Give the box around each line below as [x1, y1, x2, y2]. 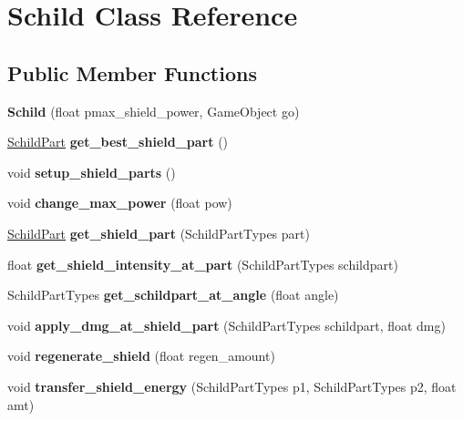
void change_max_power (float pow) [7, 193, 232, 212]
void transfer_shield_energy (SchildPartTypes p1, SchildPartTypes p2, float [7, 376, 457, 395]
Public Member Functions [7, 58, 257, 87]
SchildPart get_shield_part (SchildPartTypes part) [7, 223, 310, 242]
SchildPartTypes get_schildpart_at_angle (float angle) [7, 285, 339, 304]
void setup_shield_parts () [7, 162, 176, 181]
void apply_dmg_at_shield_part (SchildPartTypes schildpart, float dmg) [7, 315, 446, 334]
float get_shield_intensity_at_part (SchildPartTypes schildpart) [7, 254, 398, 273]
